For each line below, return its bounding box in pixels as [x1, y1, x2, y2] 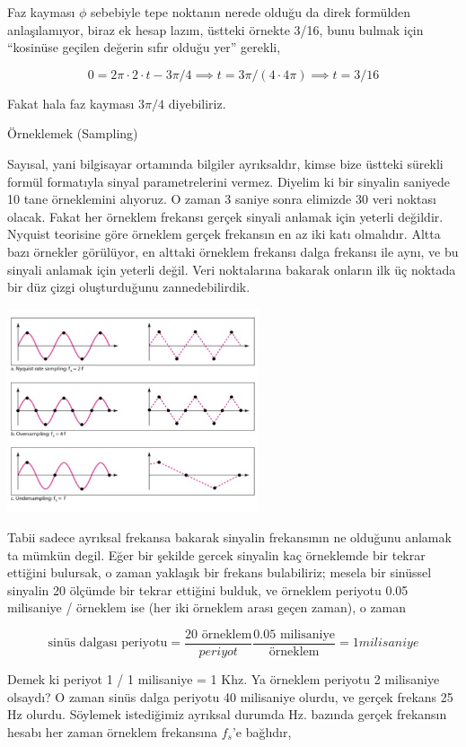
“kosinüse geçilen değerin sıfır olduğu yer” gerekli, [7, 38, 281, 57]
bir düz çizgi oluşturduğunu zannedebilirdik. [7, 277, 251, 296]
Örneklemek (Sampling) [7, 124, 138, 143]
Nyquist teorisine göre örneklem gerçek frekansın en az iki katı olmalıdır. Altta [7, 224, 441, 243]
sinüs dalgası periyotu [48, 637, 168, 650]
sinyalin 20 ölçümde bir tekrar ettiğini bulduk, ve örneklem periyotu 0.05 [7, 580, 409, 599]
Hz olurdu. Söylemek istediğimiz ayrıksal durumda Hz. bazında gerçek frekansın [7, 705, 447, 724]
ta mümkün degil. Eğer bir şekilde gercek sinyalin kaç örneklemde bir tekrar [7, 545, 426, 564]
